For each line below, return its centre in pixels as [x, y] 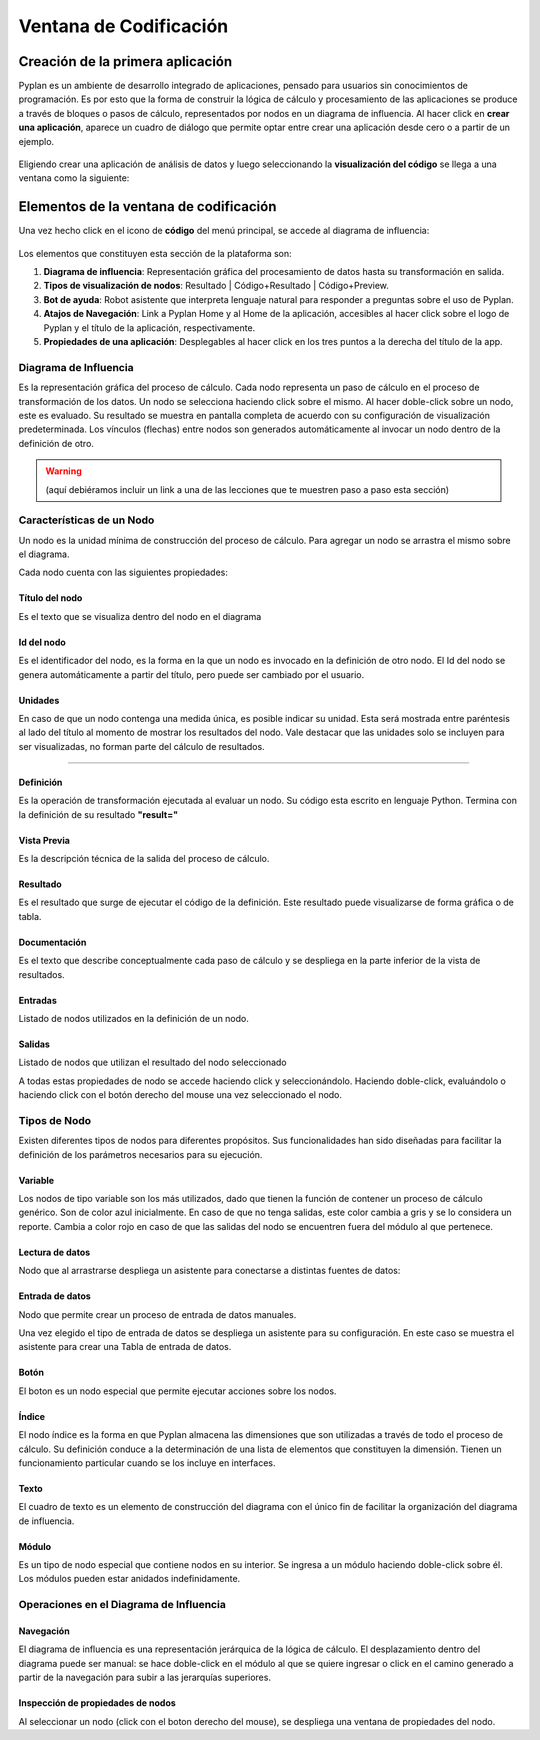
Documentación [52, 942]
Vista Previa [44, 840]
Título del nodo [50, 598]
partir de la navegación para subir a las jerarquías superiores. [145, 1677]
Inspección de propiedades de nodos [97, 1703]
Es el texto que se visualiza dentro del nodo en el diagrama [140, 616]
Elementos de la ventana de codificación [147, 206]
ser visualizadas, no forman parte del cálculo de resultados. [141, 746]
